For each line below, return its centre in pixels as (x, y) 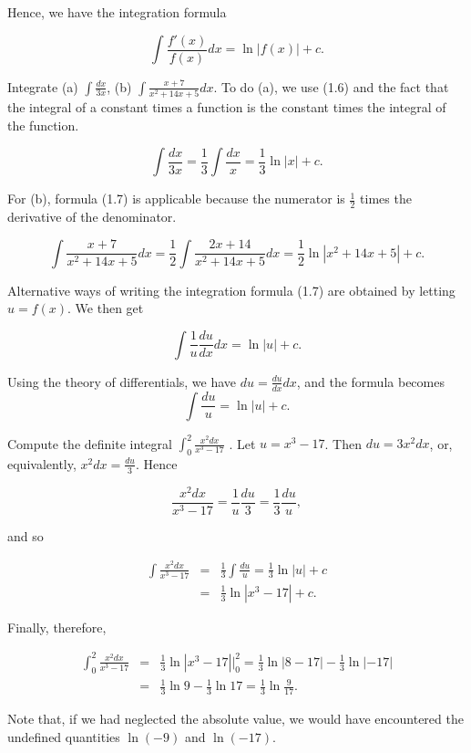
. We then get (106, 308)
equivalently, (42, 463)
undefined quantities (64, 736)
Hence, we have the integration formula (117, 12)
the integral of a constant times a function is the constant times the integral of (227, 106)
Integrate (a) (43, 86)
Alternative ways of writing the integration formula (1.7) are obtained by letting (231, 290)
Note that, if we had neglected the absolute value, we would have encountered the (235, 719)
